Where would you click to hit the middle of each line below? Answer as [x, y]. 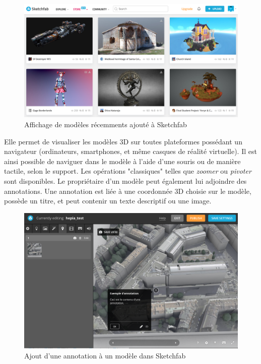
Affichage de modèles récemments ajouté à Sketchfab [106, 124]
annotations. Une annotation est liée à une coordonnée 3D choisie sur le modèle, [128, 191]
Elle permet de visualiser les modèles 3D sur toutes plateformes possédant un [123, 141]
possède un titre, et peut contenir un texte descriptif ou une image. [108, 201]
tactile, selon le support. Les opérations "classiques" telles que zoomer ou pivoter [128, 171]
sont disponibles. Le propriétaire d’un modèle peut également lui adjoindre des [125, 180]
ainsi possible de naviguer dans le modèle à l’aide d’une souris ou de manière [122, 161]
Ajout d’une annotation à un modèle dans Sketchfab [105, 356]
